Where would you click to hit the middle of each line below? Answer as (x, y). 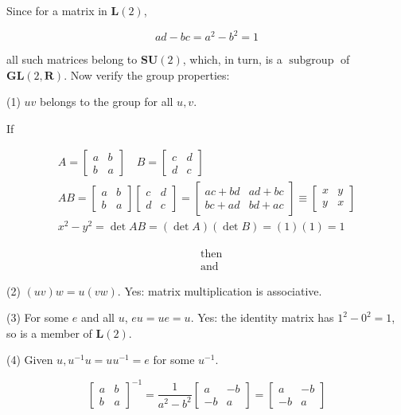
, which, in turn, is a (232, 59)
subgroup (311, 61)
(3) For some (38, 317)
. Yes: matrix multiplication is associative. (220, 290)
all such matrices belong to (72, 59)
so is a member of (49, 333)
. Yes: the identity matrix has (262, 317)
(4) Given (30, 360)
